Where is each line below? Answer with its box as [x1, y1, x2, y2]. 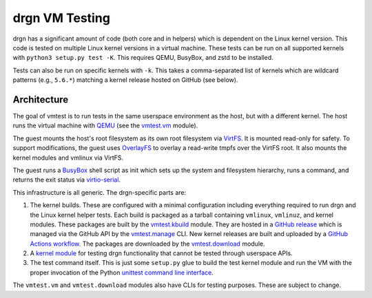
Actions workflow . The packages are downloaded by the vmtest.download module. [30, 240, 265, 248]
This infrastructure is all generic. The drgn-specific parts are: [12, 188, 187, 196]
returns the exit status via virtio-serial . [12, 175, 121, 184]
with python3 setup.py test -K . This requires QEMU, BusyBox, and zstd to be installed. [12, 54, 273, 62]
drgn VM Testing [12, 10, 110, 25]
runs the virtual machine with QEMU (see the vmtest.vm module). [12, 121, 198, 130]
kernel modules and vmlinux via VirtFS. [12, 153, 124, 162]
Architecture [12, 94, 69, 105]
